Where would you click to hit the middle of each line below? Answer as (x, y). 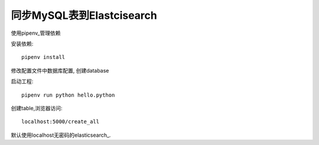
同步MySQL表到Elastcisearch (84, 15)
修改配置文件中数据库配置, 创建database (60, 70)
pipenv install (43, 57)
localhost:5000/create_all (61, 122)
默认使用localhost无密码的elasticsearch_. (61, 135)
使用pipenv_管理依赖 (36, 33)
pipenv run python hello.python (68, 95)
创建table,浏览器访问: (37, 108)
